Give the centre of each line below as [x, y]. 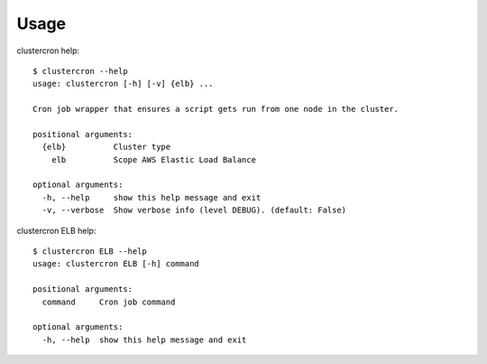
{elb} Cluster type [106, 147]
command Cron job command [109, 302]
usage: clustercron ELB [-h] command [116, 264]
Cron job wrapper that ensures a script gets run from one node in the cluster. [216, 109]
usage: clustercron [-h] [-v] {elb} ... [123, 84]
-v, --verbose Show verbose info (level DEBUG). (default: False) [194, 210]
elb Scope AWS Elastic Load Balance [154, 159]
